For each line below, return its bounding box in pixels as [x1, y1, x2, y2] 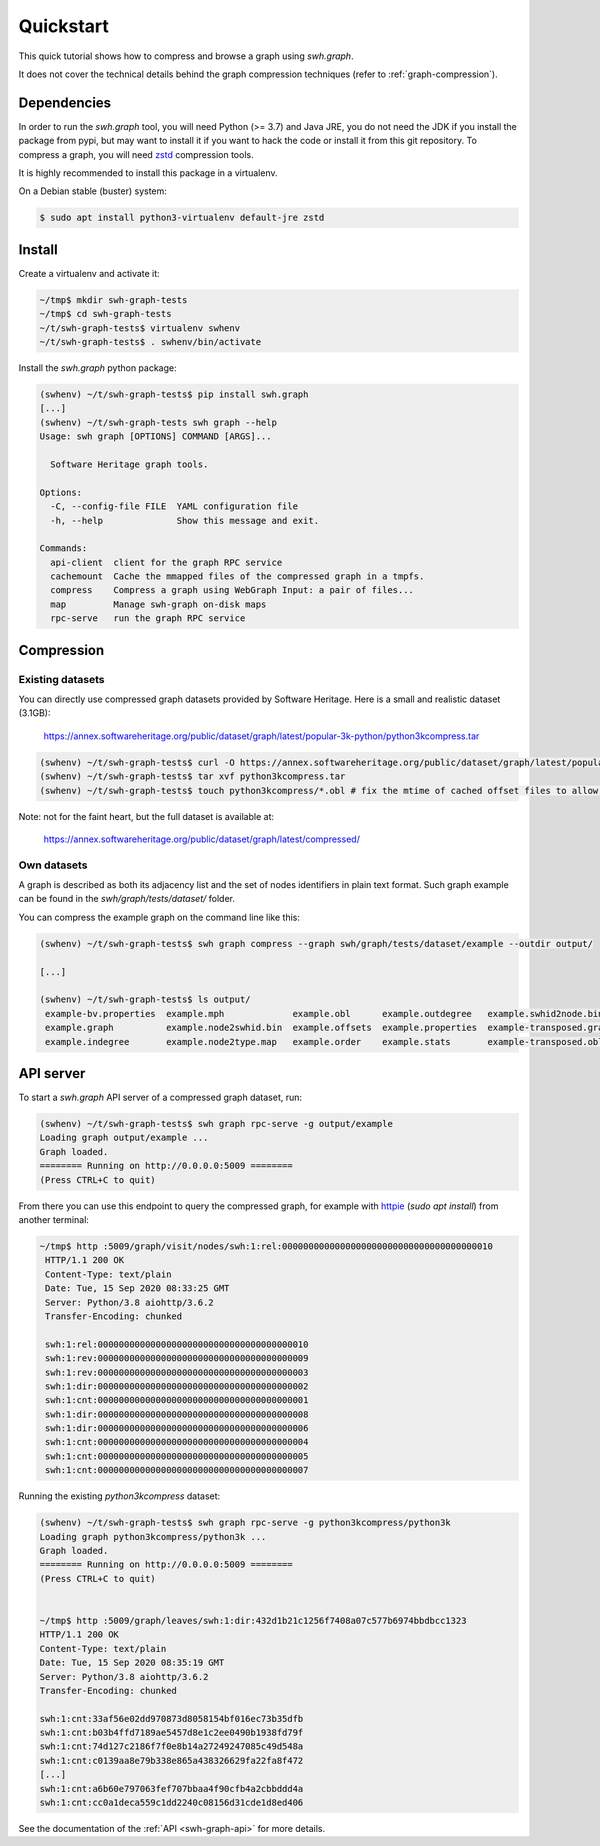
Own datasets [18, 858, 88, 872]
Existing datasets [18, 672, 105, 686]
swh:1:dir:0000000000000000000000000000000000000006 [45, 1423, 309, 1434]
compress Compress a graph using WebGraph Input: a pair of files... [50, 585, 415, 596]
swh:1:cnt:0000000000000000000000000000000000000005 [45, 1450, 309, 1462]
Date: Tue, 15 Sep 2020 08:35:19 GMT [39, 1657, 225, 1669]
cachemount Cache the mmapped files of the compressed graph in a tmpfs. [50, 571, 425, 582]
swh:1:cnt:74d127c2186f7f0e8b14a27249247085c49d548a [39, 1741, 304, 1752]
